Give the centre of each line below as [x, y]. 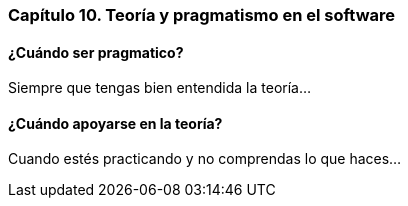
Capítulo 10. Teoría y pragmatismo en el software [202, 15]
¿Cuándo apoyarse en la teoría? [115, 123]
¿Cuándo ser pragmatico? [96, 52]
